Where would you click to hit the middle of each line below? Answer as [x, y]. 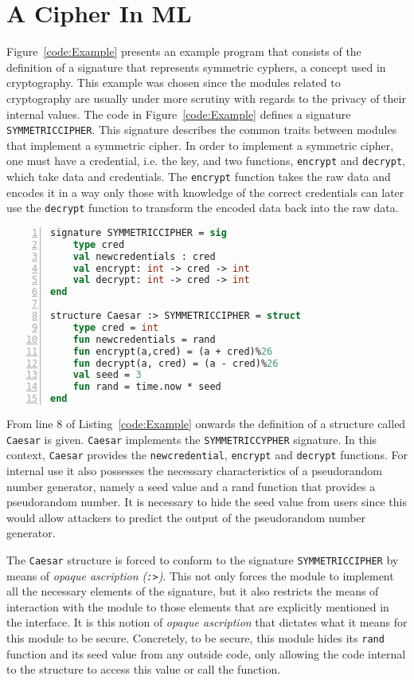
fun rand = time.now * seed [147, 387]
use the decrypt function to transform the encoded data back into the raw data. [203, 208]
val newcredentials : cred [144, 256]
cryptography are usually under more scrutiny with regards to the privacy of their [206, 98]
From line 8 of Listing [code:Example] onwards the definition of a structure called [206, 424]
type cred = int [116, 327]
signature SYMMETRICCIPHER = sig [139, 232]
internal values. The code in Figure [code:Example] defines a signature [179, 114]
